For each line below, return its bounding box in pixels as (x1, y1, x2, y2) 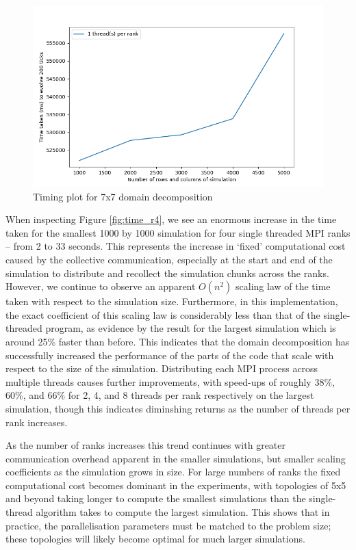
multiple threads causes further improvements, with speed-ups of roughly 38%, (5, 374, 335, 389)
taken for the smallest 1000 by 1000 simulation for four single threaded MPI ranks (5, 225, 351, 239)
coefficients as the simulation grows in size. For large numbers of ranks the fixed (5, 464, 341, 479)
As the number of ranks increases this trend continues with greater (5, 438, 286, 452)
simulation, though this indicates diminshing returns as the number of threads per (5, 401, 351, 415)
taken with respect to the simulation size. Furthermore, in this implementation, (5, 294, 338, 309)
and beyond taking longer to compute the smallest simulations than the (5, 491, 306, 506)
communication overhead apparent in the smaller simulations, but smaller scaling (5, 451, 346, 465)
